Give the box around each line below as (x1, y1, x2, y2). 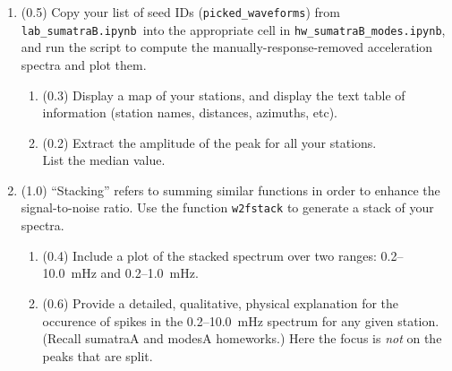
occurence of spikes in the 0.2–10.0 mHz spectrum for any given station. (42, 311, 439, 330)
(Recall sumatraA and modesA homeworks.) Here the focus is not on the (42, 329, 442, 348)
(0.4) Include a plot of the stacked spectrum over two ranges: (42, 246, 377, 264)
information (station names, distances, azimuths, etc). (42, 103, 338, 122)
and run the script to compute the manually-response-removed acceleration (21, 38, 433, 56)
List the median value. (42, 151, 166, 169)
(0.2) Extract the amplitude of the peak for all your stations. (42, 133, 377, 151)
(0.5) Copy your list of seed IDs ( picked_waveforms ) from (21, 3, 340, 21)
